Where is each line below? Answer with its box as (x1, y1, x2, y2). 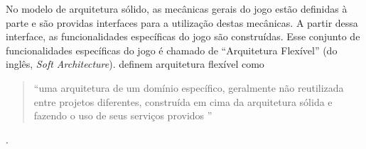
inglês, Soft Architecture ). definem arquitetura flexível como (6, 56, 264, 71)
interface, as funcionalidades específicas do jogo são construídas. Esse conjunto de (6, 29, 360, 44)
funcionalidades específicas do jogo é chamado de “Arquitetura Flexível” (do (6, 42, 338, 57)
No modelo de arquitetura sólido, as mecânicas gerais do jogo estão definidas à (6, 1, 348, 16)
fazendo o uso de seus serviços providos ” (33, 108, 212, 123)
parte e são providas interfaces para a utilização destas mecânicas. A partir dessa (6, 15, 358, 30)
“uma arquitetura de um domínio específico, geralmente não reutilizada (33, 80, 344, 95)
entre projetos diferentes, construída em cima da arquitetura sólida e (33, 94, 333, 109)
